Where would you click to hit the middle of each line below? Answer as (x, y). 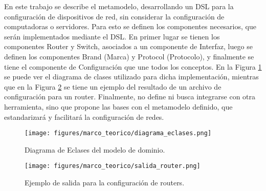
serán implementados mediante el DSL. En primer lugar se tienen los (112, 36)
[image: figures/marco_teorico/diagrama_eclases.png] (118, 133)
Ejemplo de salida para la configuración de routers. (105, 183)
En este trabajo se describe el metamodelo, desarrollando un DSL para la (119, 6)
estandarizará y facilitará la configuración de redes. (84, 116)
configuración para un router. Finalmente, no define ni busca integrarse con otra (130, 97)
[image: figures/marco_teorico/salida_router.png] (113, 166)
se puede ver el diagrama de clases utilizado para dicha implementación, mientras (131, 77)
